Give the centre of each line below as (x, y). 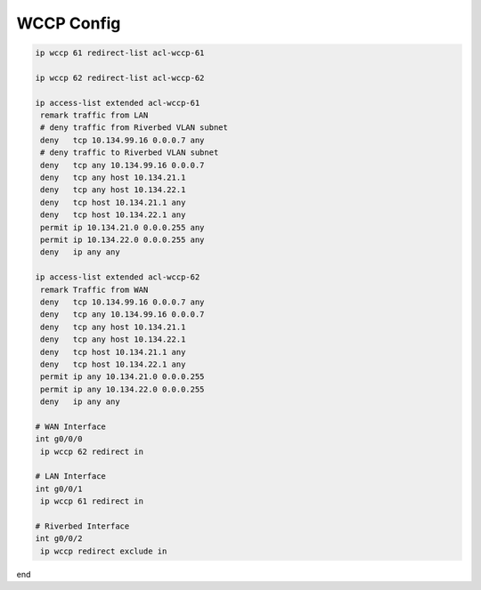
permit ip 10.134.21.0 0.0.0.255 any (122, 227)
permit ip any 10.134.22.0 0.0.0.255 (122, 389)
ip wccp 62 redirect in (92, 451)
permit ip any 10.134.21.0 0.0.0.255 (122, 377)
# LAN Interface (71, 477)
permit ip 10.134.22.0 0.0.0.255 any (122, 240)
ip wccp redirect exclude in (104, 551)
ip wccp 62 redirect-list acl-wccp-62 (120, 77)
